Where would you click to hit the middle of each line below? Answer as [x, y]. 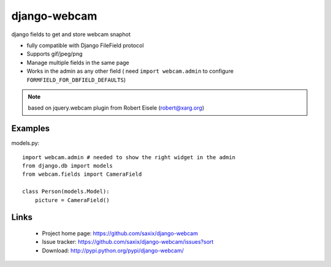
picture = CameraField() [72, 200]
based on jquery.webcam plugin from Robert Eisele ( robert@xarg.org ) [116, 108]
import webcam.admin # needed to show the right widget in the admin [129, 157]
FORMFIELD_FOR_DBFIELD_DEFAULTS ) [76, 80]
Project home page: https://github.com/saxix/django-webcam [120, 233]
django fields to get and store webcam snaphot [71, 34]
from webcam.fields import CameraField [82, 174]
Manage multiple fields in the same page [78, 62]
